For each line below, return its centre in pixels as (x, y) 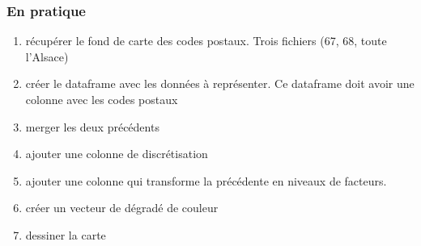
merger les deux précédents (92, 126)
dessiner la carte (66, 234)
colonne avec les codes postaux (102, 99)
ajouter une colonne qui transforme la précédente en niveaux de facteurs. (206, 180)
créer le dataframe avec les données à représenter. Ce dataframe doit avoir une (220, 83)
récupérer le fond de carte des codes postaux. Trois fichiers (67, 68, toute (206, 41)
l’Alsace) (47, 56)
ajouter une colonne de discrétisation (117, 154)
